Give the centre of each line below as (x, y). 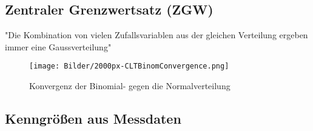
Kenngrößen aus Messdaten (93, 119)
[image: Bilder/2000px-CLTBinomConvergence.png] (129, 66)
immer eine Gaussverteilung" (58, 46)
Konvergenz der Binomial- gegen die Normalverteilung (130, 86)
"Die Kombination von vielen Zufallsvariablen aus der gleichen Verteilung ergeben (156, 35)
